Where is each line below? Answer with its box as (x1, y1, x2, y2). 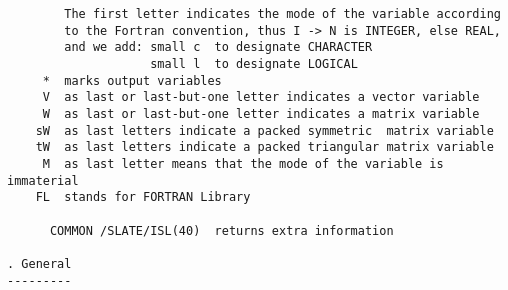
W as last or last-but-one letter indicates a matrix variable (42, 106, 480, 121)
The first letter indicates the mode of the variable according (64, 7, 501, 21)
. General (7, 256, 72, 271)
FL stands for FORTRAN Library (35, 190, 251, 205)
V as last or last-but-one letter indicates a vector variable (42, 90, 480, 105)
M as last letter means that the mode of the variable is (42, 156, 444, 171)
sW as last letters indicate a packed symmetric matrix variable (35, 123, 494, 138)
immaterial (7, 173, 79, 188)
